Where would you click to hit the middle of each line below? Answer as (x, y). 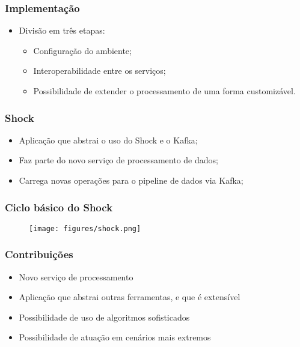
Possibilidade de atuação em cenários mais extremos (115, 337)
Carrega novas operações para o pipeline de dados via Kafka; (131, 180)
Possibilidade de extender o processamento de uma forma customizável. (164, 91)
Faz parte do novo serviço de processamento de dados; (118, 160)
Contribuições (39, 254)
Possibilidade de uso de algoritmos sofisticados (104, 317)
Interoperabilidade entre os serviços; (99, 71)
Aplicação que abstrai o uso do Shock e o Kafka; (108, 140)
